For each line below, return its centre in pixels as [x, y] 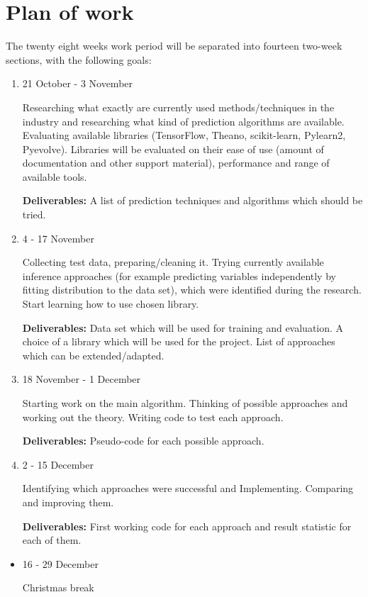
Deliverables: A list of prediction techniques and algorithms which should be [193, 200]
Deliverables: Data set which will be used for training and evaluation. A [183, 327]
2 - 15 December [58, 464]
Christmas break [58, 587]
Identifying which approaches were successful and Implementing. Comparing [188, 488]
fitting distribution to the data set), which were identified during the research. [192, 290]
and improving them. [68, 502]
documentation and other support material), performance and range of [176, 163]
